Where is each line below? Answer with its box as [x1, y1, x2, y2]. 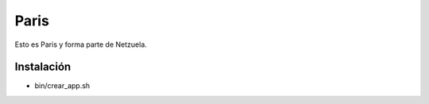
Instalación [14, 60, 71, 74]
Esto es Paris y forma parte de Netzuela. [14, 40, 147, 49]
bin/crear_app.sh [34, 81, 91, 91]
